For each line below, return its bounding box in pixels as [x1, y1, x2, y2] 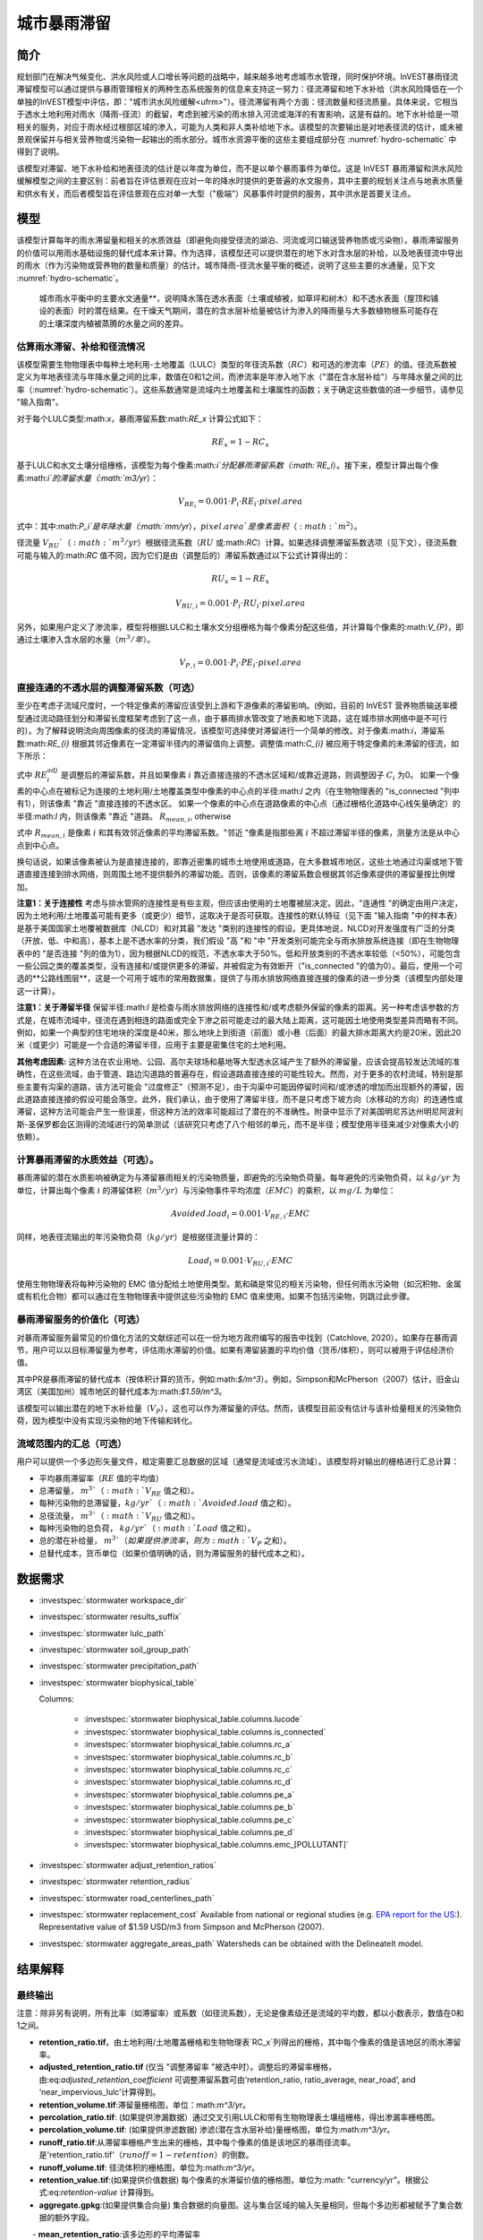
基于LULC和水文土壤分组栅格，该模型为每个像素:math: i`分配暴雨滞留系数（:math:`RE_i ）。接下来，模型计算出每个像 [16, 460, 439, 470]
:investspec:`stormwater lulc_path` [38, 1627, 166, 1639]
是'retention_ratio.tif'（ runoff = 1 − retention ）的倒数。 [38, 2150, 254, 2160]
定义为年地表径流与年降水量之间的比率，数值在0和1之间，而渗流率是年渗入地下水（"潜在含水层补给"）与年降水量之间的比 [16, 372, 463, 383]
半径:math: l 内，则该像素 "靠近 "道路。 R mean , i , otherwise [16, 811, 232, 823]
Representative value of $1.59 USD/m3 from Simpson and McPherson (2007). [38, 1922, 326, 1933]
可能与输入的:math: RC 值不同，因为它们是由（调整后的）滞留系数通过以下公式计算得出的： [16, 549, 351, 560]
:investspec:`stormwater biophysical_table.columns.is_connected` [83, 1726, 326, 1737]
